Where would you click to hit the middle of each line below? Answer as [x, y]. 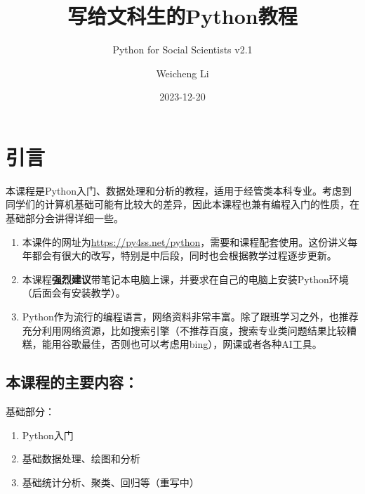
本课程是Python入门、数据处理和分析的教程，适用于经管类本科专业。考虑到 [179, 190]
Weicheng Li [182, 73]
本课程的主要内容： [72, 382]
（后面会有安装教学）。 [74, 293]
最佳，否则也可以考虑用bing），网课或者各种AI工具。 [201, 344]
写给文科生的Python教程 [182, 16]
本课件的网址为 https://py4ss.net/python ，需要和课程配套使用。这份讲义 [185, 241]
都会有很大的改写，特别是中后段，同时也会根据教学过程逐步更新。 [184, 255]
